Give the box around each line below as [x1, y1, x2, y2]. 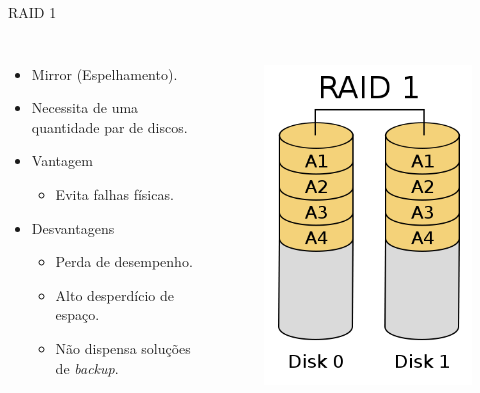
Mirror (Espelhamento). [31, 63, 178, 84]
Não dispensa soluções [55, 337, 191, 358]
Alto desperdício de [55, 284, 174, 305]
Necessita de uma [31, 97, 139, 118]
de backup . [55, 357, 119, 378]
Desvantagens [31, 217, 115, 238]
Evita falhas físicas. [55, 183, 174, 204]
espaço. [55, 304, 100, 325]
